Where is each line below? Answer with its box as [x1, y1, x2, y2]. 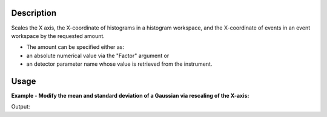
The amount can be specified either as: [26, 43, 124, 51]
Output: [11, 103, 30, 110]
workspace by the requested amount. [11, 32, 105, 39]
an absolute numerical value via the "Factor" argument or [26, 52, 170, 59]
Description [11, 8, 57, 18]
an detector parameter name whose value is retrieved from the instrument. [26, 60, 213, 68]
